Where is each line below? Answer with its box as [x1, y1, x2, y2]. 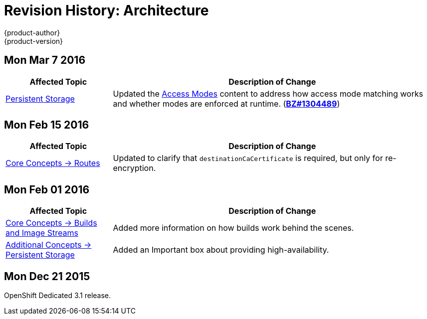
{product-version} [4, 36, 63, 45]
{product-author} [4, 28, 60, 37]
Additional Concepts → [5, 240, 92, 250]
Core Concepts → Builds [5, 218, 97, 228]
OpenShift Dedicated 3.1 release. [4, 291, 111, 300]
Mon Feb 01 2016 [4, 183, 90, 196]
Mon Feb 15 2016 [4, 119, 89, 132]
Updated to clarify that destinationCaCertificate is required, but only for [113, 153, 383, 163]
